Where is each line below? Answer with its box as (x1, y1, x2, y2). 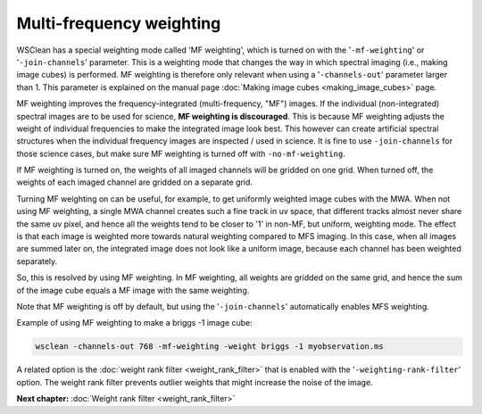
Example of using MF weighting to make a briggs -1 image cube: (16, 318, 253, 328)
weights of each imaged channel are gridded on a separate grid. (16, 177, 253, 187)
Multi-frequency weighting (16, 13, 221, 33)
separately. (16, 255, 58, 267)
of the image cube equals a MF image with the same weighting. (16, 285, 250, 295)
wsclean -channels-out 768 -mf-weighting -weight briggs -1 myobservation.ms (35, 342, 384, 352)
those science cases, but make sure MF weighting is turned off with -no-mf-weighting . (16, 148, 345, 159)
